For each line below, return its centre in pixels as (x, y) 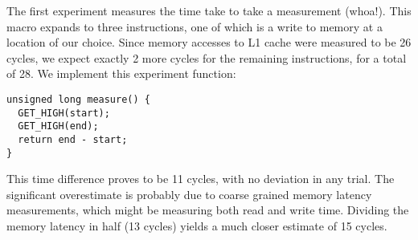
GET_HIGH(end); (58, 126)
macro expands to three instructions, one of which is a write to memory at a (195, 26)
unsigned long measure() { (78, 99)
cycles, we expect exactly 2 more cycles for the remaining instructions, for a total (207, 57)
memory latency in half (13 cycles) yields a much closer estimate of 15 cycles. (197, 226)
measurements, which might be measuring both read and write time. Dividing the (208, 210)
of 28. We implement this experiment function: (121, 73)
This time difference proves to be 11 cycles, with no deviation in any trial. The (201, 179)
